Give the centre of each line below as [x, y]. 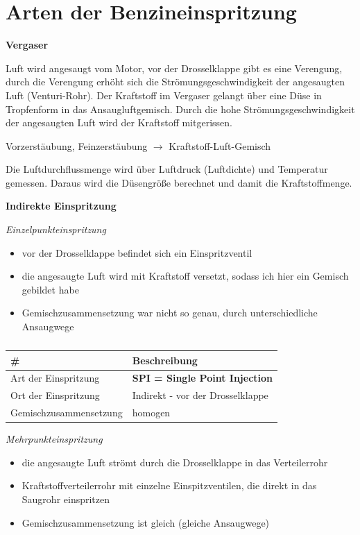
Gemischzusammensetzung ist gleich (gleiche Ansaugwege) [146, 522]
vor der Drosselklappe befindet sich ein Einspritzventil [137, 252]
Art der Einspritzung [55, 378]
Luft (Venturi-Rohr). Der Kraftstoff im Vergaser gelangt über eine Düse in [164, 95]
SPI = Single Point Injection [203, 378]
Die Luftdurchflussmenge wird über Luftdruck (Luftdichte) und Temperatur [167, 169]
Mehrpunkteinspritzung [54, 439]
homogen [151, 413]
